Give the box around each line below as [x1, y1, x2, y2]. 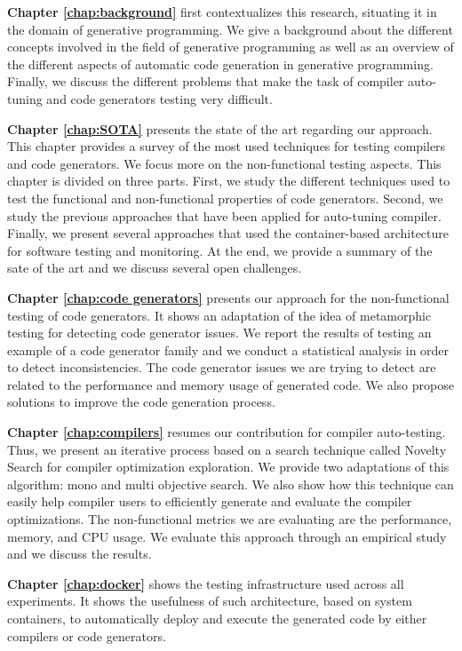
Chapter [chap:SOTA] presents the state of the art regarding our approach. [7, 119, 433, 138]
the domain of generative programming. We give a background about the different [7, 20, 453, 38]
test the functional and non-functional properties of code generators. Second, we [7, 188, 443, 207]
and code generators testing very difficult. [46, 89, 273, 107]
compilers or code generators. [7, 626, 166, 645]
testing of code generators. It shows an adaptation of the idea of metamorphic [7, 306, 432, 324]
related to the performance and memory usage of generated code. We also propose [7, 375, 454, 393]
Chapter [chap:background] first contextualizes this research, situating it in [7, 3, 437, 20]
